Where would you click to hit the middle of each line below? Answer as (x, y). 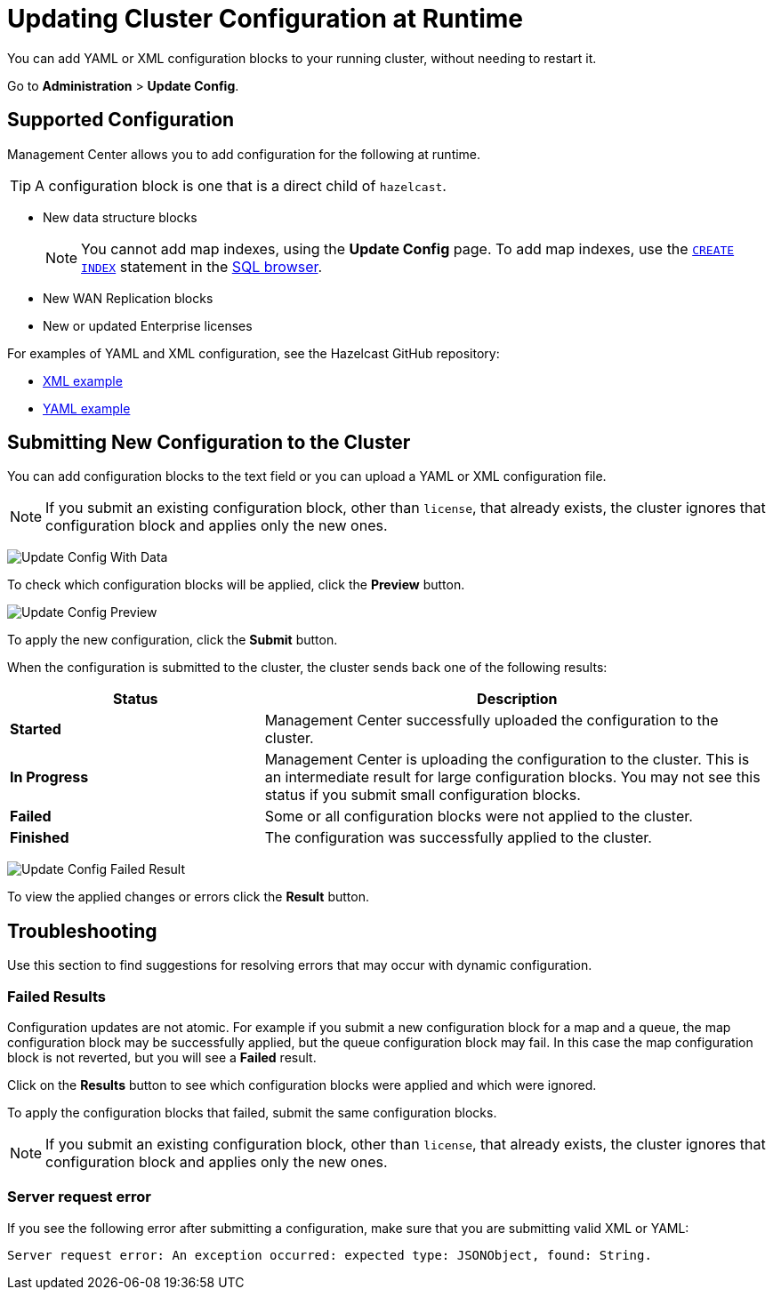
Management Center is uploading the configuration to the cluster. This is (507, 760)
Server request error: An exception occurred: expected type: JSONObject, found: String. (330, 1255)
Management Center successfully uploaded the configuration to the (491, 721)
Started (36, 729)
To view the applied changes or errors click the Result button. (188, 897)
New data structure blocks (120, 217)
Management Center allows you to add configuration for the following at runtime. (244, 154)
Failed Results (56, 996)
